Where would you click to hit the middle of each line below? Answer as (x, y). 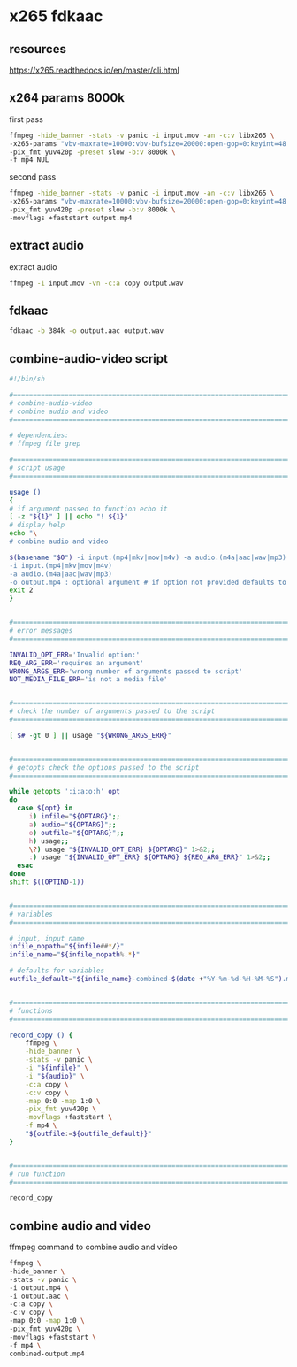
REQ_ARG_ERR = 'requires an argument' (76, 663)
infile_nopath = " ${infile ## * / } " (67, 947)
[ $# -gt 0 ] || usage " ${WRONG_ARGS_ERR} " (91, 735)
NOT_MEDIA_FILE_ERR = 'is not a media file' (88, 680)
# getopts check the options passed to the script (104, 767)
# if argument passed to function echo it (88, 509)
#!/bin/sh (27, 379)
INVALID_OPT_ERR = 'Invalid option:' (75, 655)
